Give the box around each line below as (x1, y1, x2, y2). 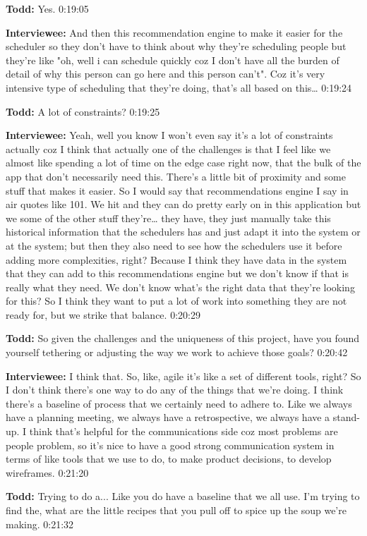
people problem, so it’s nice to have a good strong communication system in (6, 437, 335, 452)
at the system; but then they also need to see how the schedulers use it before (6, 238, 342, 252)
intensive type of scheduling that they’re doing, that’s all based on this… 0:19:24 (6, 80, 352, 95)
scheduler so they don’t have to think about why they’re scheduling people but (6, 39, 347, 54)
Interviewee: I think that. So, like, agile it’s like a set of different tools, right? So (6, 368, 361, 383)
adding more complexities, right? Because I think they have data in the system (6, 252, 347, 267)
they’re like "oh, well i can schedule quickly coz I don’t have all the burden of (6, 52, 339, 67)
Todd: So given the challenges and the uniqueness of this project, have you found (6, 331, 360, 346)
